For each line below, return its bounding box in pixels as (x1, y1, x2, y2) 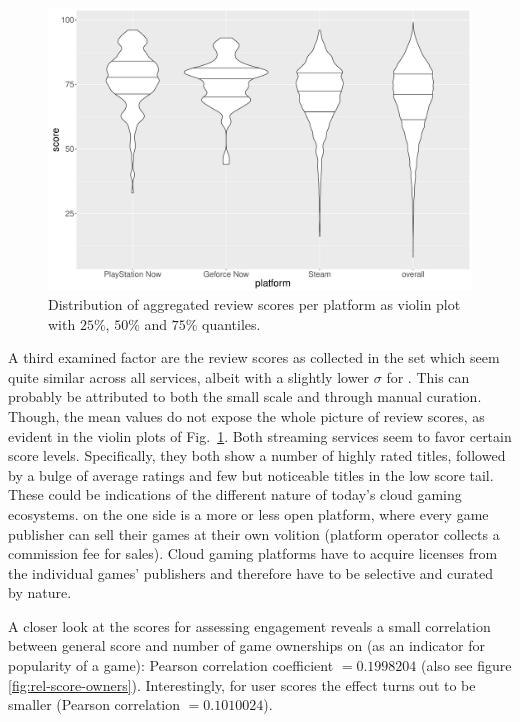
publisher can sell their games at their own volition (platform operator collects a (8, 523, 500, 544)
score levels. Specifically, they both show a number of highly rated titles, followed (8, 445, 506, 466)
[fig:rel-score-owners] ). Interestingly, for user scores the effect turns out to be (8, 674, 476, 695)
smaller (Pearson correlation (8, 694, 181, 715)
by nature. (8, 582, 72, 603)
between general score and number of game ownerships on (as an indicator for (8, 635, 485, 656)
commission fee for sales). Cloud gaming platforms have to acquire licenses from (8, 543, 498, 564)
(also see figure (421, 655, 512, 676)
